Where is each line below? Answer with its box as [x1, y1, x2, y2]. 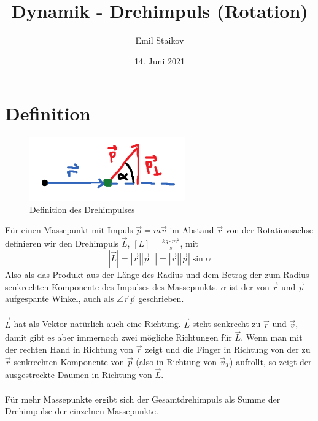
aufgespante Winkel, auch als [5, 292, 114, 305]
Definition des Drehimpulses [29, 203, 135, 215]
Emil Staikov [135, 34, 184, 47]
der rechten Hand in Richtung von [5, 343, 134, 356]
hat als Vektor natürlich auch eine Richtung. [14, 317, 181, 330]
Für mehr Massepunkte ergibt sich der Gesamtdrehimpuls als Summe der [5, 392, 281, 405]
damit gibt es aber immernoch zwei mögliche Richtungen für [5, 331, 232, 344]
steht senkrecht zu [192, 317, 261, 330]
